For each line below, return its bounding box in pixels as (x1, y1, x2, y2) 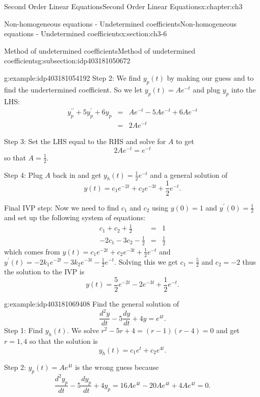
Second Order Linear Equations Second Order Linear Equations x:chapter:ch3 (4, 1, 243, 11)
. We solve (67, 325, 99, 336)
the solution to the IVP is (4, 266, 85, 277)
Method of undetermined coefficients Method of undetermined (4, 45, 196, 56)
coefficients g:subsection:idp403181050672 (4, 55, 131, 66)
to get (175, 136, 194, 147)
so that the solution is (29, 335, 98, 346)
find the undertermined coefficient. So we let (4, 84, 143, 95)
